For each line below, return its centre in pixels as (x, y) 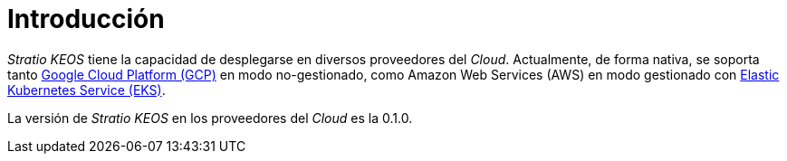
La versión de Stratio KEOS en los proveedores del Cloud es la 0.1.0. (210, 118)
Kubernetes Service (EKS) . (86, 90)
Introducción (86, 19)
